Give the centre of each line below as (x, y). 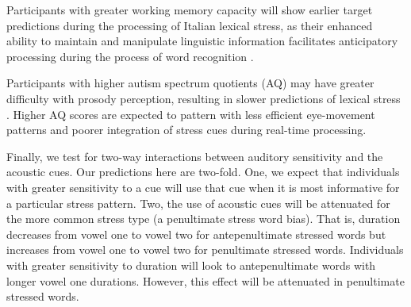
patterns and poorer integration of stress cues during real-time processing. (186, 130)
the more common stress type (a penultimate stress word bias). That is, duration (204, 219)
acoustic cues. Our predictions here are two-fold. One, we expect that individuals (203, 172)
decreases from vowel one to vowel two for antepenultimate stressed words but (196, 234)
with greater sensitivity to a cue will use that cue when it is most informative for (203, 187)
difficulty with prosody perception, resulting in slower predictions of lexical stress (204, 98)
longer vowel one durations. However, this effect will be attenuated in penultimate (205, 280)
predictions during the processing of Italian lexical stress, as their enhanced (190, 25)
